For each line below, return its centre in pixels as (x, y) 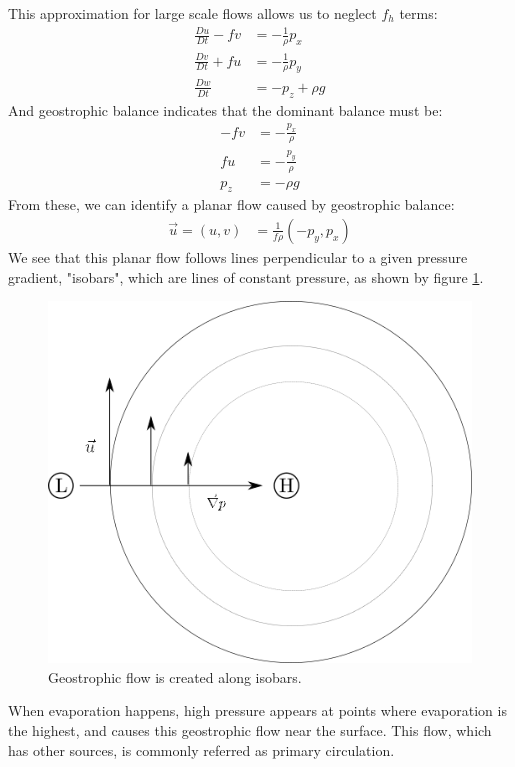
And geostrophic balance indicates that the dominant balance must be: (225, 109)
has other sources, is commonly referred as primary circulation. (201, 749)
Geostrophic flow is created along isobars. (175, 676)
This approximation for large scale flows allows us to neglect (192, 13)
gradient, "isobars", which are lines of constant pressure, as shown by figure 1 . (246, 276)
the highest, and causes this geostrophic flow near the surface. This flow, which (250, 729)
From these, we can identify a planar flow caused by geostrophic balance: (231, 204)
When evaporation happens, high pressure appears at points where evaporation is (257, 710)
